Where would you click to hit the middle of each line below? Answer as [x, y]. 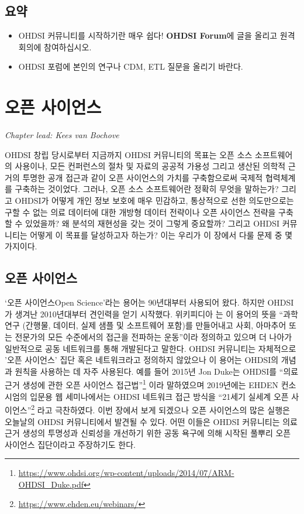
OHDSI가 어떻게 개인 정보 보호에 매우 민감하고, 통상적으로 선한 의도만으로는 [154, 201]
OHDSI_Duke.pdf [51, 484]
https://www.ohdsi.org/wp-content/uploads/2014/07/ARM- [126, 473]
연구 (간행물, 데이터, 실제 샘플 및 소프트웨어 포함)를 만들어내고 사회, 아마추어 [146, 325]
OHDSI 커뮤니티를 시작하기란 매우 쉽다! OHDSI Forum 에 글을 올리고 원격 [157, 35]
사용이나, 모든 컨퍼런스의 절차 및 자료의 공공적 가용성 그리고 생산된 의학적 [150, 166]
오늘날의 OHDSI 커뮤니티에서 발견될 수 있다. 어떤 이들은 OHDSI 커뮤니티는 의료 [151, 421]
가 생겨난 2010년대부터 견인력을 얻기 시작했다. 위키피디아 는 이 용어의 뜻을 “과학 [151, 313]
